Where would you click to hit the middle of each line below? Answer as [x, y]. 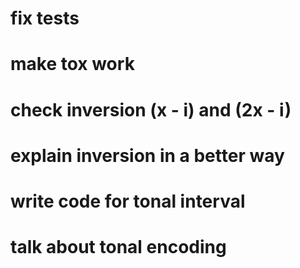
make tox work [72, 64]
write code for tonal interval [128, 201]
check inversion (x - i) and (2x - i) [151, 109]
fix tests [45, 18]
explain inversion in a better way [147, 155]
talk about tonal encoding [118, 247]
